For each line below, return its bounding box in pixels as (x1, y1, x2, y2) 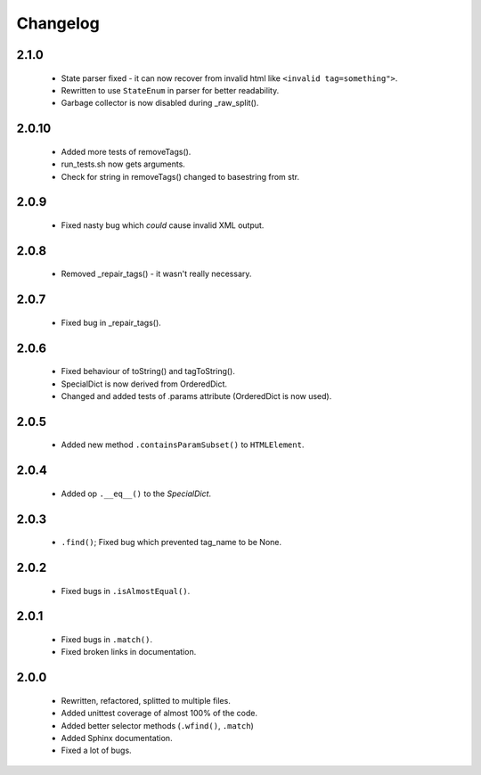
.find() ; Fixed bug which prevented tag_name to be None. (61, 537, 282, 548)
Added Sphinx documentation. (61, 732, 173, 743)
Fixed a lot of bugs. (61, 745, 133, 756)
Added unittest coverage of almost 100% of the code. (61, 708, 258, 719)
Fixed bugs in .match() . (61, 633, 153, 645)
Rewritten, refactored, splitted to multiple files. (61, 695, 231, 706)
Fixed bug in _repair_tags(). (61, 317, 162, 328)
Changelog (16, 13, 100, 33)
